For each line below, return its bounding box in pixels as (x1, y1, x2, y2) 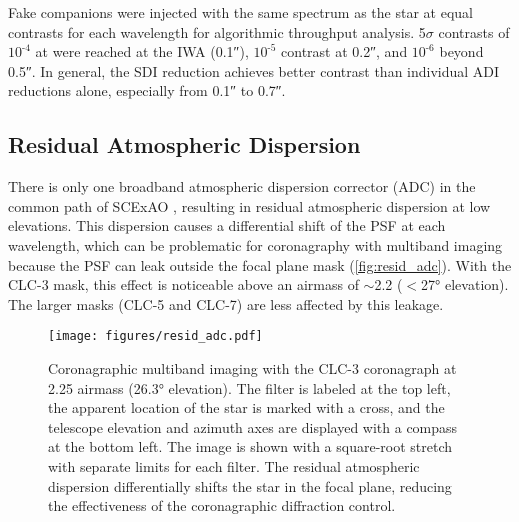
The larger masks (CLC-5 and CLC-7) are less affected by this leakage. (8, 293, 444, 314)
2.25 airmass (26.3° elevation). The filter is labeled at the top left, (48, 377, 451, 398)
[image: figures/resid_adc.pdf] (48, 329, 263, 344)
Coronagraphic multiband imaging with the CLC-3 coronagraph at (48, 357, 457, 378)
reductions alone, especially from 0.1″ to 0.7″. (8, 80, 286, 101)
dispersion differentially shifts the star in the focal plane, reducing (48, 475, 452, 496)
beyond (439, 41, 484, 62)
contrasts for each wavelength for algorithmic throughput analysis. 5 (8, 21, 426, 42)
